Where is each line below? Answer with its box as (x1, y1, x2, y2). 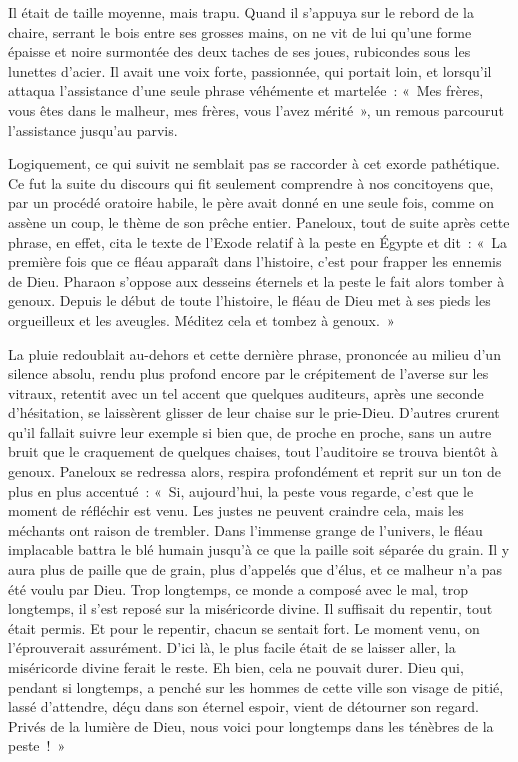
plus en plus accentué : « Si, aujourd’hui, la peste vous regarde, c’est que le (8, 480, 474, 501)
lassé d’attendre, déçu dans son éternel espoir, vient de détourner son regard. (8, 696, 479, 717)
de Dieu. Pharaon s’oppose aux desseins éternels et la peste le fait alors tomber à (8, 270, 505, 291)
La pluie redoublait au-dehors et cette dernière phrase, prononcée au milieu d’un (8, 343, 501, 364)
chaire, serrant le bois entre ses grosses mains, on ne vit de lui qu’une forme (8, 21, 472, 42)
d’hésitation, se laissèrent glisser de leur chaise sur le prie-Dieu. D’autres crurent (8, 402, 500, 423)
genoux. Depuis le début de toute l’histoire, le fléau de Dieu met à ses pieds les (8, 290, 491, 311)
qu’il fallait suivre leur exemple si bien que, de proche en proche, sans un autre (8, 421, 492, 442)
